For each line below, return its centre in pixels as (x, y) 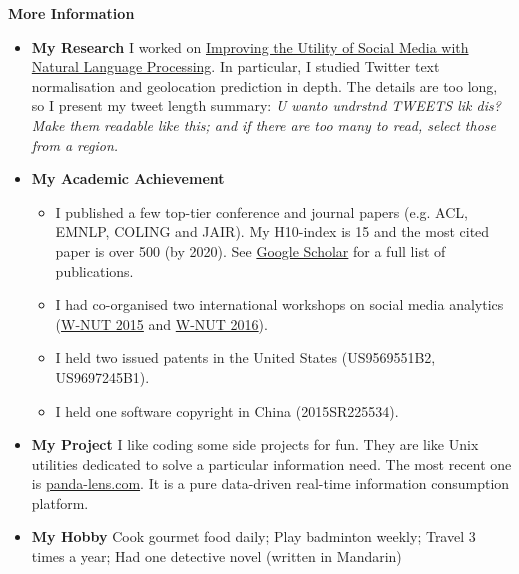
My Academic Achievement (128, 178)
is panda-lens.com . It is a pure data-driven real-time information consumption (270, 483)
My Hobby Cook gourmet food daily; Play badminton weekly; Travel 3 (253, 536)
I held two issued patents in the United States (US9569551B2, (245, 357)
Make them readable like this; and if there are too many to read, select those (263, 124)
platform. (60, 502)
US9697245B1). (102, 376)
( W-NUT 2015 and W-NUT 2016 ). (161, 323)
